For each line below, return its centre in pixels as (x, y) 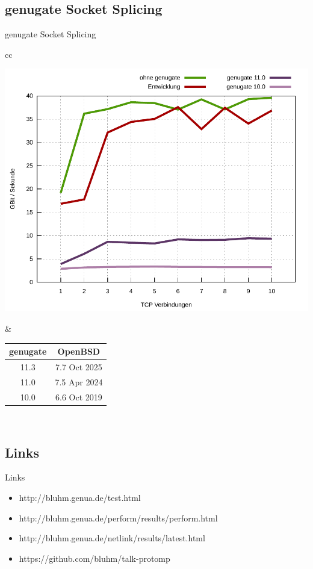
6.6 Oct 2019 (79, 396)
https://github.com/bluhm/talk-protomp (95, 558)
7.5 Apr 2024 (79, 381)
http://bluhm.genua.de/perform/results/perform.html (118, 518)
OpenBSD (79, 351)
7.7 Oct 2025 (79, 366)
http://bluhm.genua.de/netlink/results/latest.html (112, 538)
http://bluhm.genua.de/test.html (80, 498)
